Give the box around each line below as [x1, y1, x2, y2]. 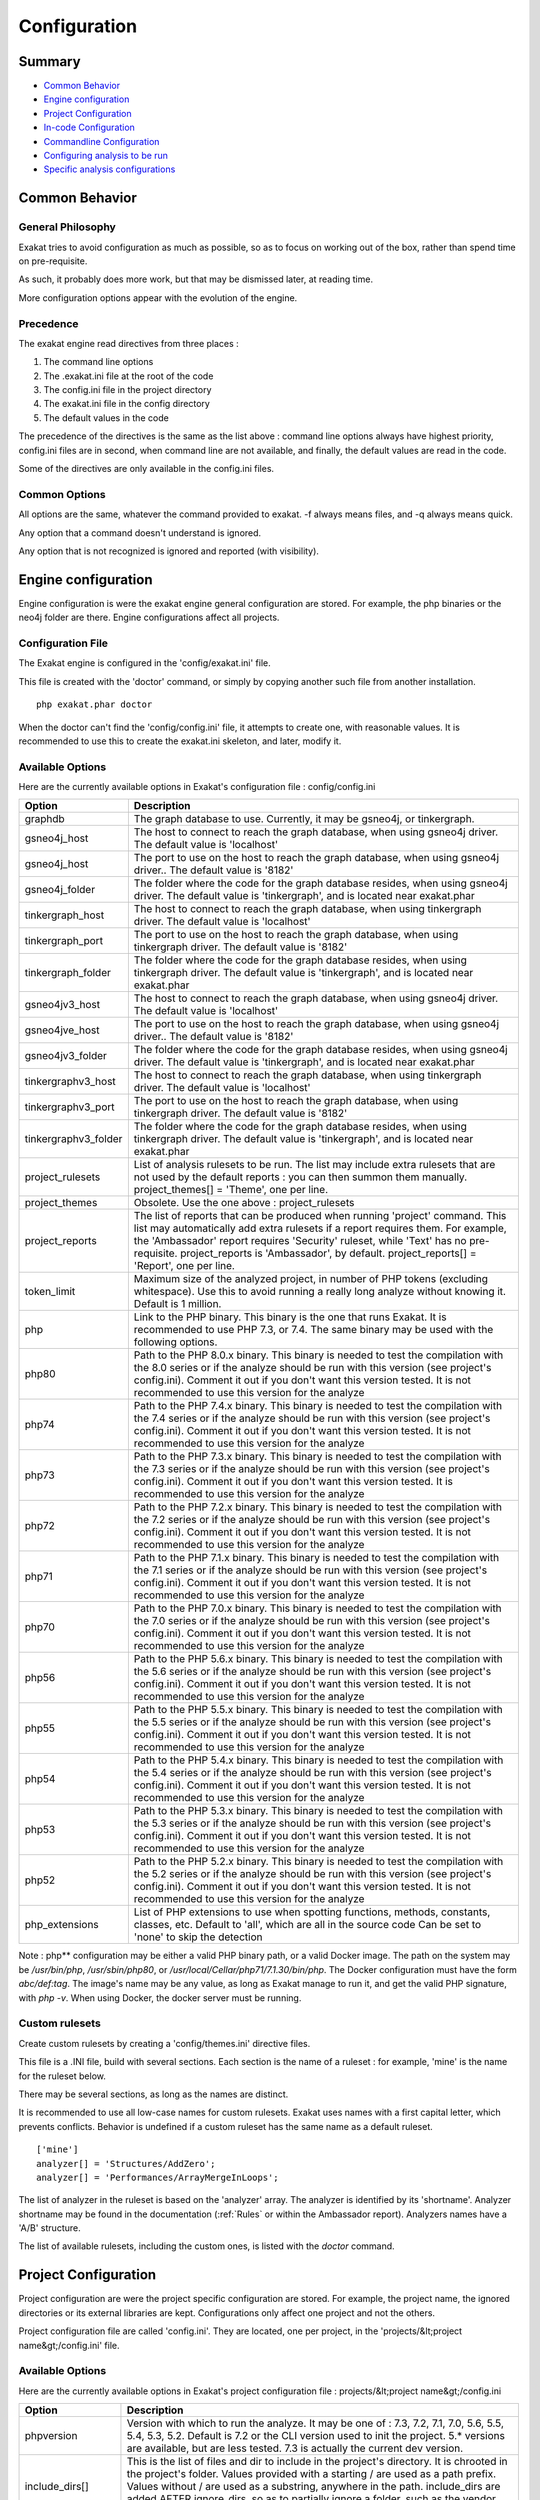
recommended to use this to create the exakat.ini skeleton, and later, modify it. [18, 735, 342, 747]
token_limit [24, 1285, 76, 1299]
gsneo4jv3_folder [24, 1049, 107, 1063]
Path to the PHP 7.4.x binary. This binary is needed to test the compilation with [133, 1399, 503, 1413]
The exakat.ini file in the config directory [43, 398, 210, 410]
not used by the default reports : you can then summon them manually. [133, 1170, 468, 1184]
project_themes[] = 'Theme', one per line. [133, 1183, 329, 1197]
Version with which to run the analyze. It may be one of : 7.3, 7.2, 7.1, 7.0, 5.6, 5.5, [126, 2416, 505, 2430]
